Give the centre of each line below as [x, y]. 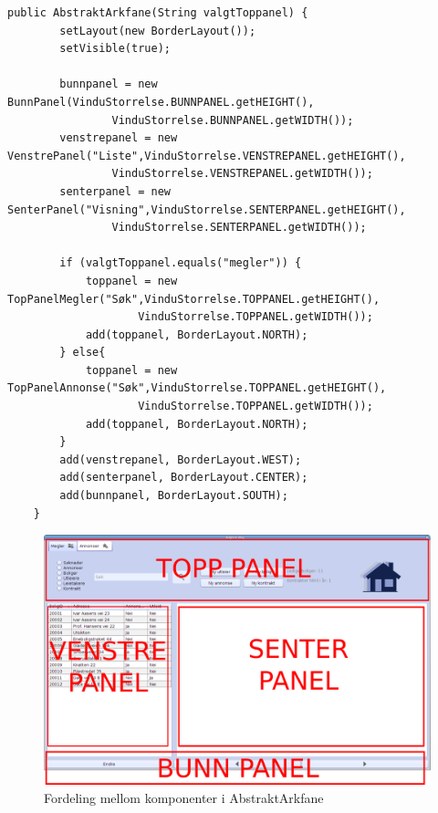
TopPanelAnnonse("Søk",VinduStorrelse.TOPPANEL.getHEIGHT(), [197, 388]
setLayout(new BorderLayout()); [158, 31]
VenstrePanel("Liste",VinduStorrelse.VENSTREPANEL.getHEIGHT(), [207, 156]
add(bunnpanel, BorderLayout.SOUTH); [174, 496]
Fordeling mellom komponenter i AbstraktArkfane [184, 797]
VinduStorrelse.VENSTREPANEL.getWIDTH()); [242, 174]
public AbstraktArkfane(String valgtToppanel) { [158, 13]
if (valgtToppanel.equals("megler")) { [181, 263]
